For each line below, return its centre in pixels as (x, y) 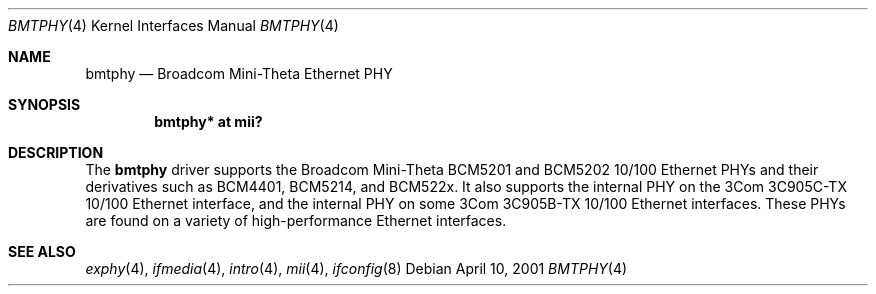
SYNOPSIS (44, 104)
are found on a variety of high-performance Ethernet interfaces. (296, 220)
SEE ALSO (42, 251)
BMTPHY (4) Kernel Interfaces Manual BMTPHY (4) (173, 25)
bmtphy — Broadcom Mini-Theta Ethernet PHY (239, 73)
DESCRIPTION (56, 152)
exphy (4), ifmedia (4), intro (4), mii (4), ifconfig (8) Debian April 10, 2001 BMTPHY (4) (356, 268)
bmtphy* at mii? (208, 121)
